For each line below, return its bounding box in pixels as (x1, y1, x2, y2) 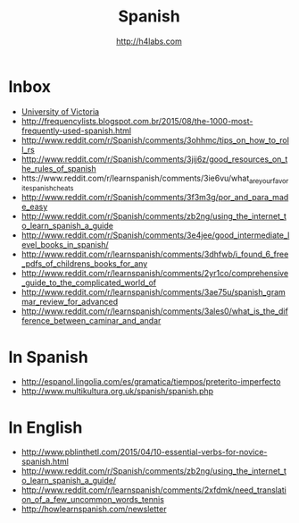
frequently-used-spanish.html (21, 125, 131, 136)
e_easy (21, 201, 48, 212)
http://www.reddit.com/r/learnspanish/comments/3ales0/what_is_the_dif (21, 306, 289, 316)
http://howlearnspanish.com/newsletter (21, 503, 167, 515)
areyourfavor (248, 176, 289, 185)
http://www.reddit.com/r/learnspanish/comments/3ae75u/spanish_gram (21, 287, 287, 298)
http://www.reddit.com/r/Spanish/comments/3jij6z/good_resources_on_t (21, 154, 288, 164)
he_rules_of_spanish (21, 163, 97, 173)
